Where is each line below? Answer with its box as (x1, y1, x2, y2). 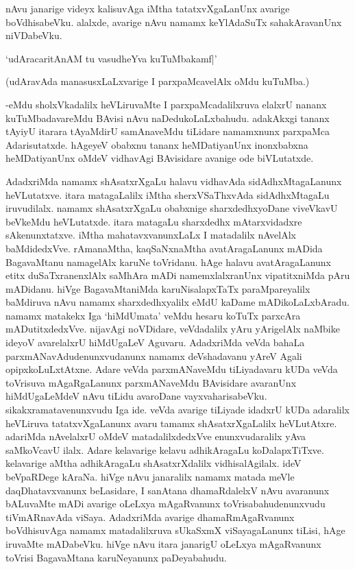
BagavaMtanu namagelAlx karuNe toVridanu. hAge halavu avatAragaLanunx (5, 254, 332, 269)
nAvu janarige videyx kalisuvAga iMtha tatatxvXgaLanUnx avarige (5, 1, 290, 15)
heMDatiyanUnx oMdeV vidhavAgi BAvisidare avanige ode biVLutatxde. (5, 151, 314, 165)
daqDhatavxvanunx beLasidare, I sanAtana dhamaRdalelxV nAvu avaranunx (5, 483, 330, 497)
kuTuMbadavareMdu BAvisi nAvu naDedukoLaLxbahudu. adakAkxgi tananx (5, 110, 330, 125)
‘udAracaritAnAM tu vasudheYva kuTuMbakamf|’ (5, 51, 217, 65)
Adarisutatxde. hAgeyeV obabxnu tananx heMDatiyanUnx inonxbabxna (5, 137, 308, 152)
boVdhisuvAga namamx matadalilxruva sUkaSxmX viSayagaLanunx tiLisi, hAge (5, 523, 345, 537)
